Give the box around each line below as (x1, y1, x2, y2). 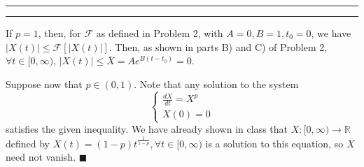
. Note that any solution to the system (134, 76, 299, 91)
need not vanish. (6, 150, 76, 164)
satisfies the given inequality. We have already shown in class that (6, 122, 288, 136)
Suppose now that (6, 76, 83, 91)
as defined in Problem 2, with (96, 26, 223, 40)
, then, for (38, 26, 81, 40)
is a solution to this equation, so (205, 136, 344, 150)
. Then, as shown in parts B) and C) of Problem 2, (108, 39, 328, 54)
